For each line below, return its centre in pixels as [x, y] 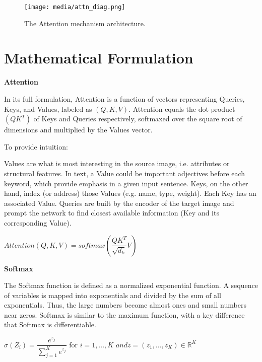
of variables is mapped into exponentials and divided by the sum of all [113, 295]
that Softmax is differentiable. [50, 324]
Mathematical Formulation [99, 58]
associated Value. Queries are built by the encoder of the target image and [119, 203]
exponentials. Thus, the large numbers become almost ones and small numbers [125, 305]
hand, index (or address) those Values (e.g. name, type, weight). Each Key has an [130, 193]
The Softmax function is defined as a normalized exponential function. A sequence [131, 285]
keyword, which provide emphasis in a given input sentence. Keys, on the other [126, 183]
